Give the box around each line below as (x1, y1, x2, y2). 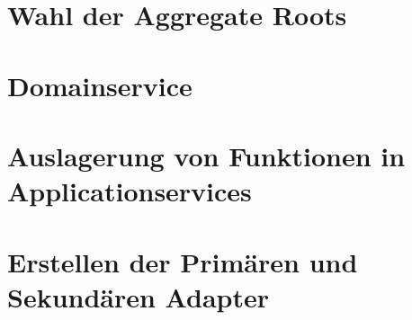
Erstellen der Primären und (7, 243, 358, 280)
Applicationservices (7, 173, 252, 209)
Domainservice (7, 67, 193, 103)
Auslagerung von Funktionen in (7, 137, 406, 173)
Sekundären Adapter (7, 278, 270, 315)
